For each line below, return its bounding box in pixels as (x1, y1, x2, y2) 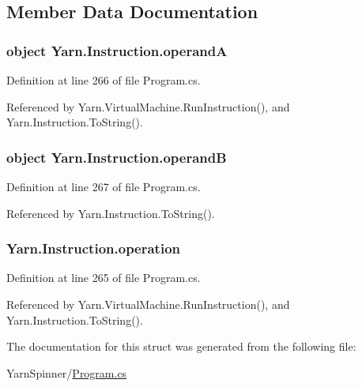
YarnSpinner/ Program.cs (6, 364, 127, 381)
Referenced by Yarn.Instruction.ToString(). (6, 205, 215, 221)
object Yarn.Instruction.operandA (6, 40, 228, 60)
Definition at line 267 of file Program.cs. (6, 178, 201, 194)
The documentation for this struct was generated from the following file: (6, 338, 356, 355)
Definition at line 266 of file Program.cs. (6, 72, 201, 88)
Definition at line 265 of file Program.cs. (6, 269, 201, 286)
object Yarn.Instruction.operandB (6, 147, 227, 167)
